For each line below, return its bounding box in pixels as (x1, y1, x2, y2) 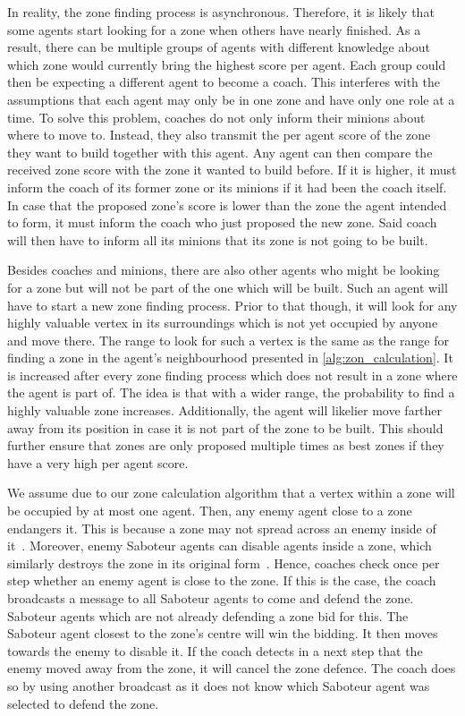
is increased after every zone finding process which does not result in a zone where (7, 365, 458, 384)
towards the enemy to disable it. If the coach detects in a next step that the (7, 641, 423, 660)
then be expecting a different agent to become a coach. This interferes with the (7, 72, 440, 91)
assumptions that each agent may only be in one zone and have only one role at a (7, 89, 455, 108)
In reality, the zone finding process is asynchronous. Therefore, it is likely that (7, 3, 435, 21)
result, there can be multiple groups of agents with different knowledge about (7, 38, 430, 56)
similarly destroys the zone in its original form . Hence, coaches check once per (7, 553, 440, 572)
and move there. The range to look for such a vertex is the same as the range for (7, 330, 449, 349)
